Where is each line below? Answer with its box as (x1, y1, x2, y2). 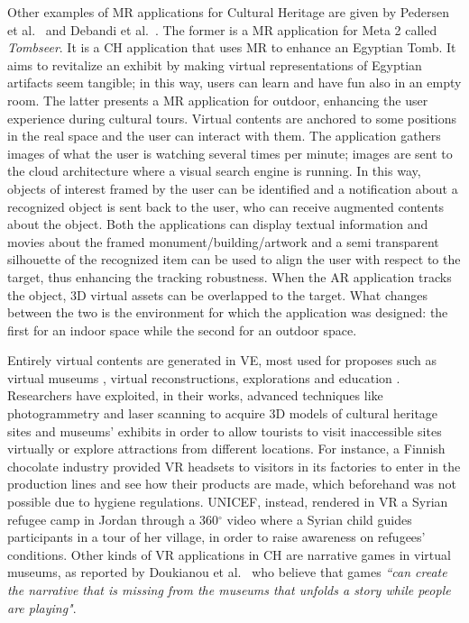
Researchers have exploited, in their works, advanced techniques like (7, 386, 383, 405)
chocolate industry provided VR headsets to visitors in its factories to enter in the (7, 456, 461, 475)
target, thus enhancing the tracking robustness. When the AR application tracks (7, 267, 452, 286)
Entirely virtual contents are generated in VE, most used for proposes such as (7, 351, 437, 370)
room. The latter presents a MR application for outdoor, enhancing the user (7, 90, 428, 109)
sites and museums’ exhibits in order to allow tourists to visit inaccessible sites (7, 421, 442, 440)
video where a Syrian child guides (226, 509, 412, 528)
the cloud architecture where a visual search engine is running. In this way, (7, 161, 421, 180)
